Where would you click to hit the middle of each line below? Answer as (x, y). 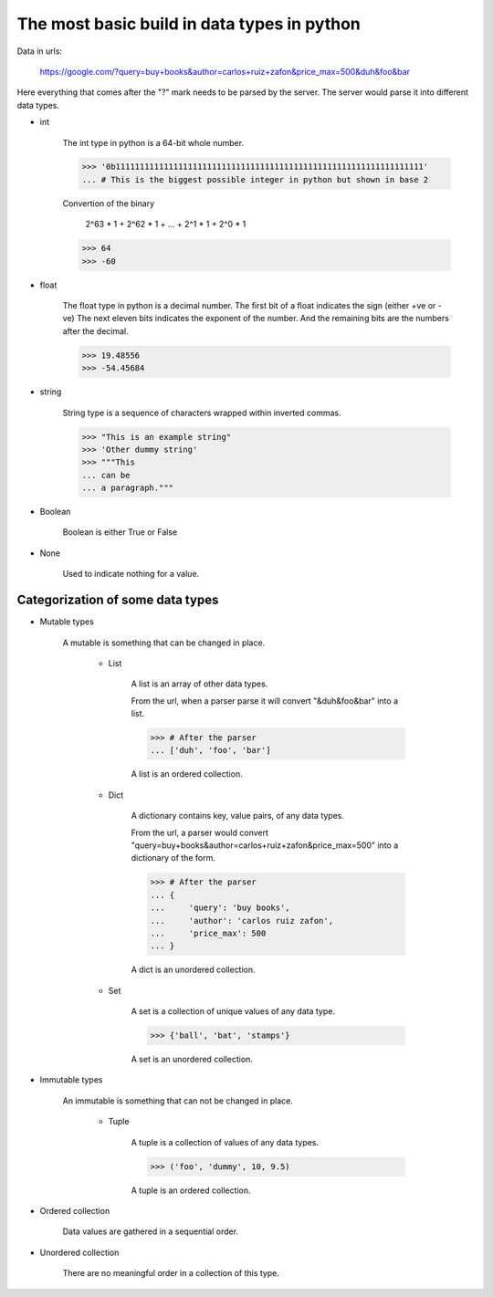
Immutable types (71, 1080)
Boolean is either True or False (120, 532)
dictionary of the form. (173, 858)
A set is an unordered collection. (192, 1060)
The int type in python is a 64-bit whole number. (153, 142)
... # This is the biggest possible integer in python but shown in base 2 (255, 179)
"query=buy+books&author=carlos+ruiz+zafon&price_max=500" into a (265, 845)
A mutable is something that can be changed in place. (164, 643)
